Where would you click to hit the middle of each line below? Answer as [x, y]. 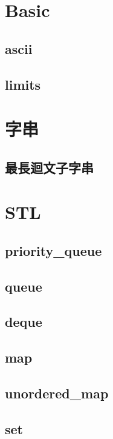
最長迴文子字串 [49, 167]
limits [23, 84]
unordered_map [57, 393]
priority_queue [53, 250]
